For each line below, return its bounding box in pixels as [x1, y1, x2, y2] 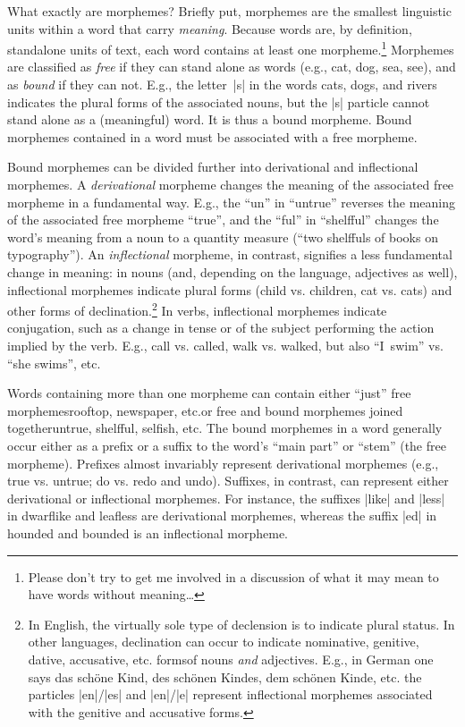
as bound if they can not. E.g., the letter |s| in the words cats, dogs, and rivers [7, 75, 437, 94]
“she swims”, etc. [7, 353, 101, 372]
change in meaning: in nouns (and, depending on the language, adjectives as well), [7, 262, 458, 281]
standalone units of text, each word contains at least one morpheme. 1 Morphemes [7, 38, 454, 58]
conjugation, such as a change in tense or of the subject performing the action [7, 318, 435, 337]
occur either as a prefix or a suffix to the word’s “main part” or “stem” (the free [7, 435, 446, 454]
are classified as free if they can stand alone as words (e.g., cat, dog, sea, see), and [7, 57, 456, 76]
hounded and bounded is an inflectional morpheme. [7, 523, 289, 542]
